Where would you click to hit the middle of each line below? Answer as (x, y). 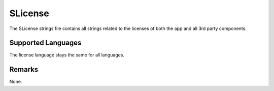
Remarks (24, 69)
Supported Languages (45, 43)
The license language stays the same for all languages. (67, 55)
